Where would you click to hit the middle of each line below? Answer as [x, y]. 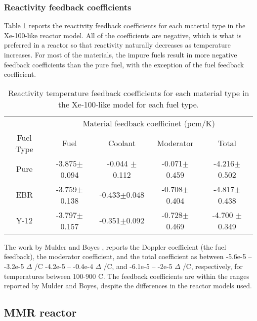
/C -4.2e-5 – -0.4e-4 [64, 266]
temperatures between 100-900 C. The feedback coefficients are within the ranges [127, 276]
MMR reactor [40, 312]
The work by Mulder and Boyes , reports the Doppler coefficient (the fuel [115, 246]
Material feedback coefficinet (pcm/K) [149, 123]
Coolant [122, 143]
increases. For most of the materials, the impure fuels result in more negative [121, 54]
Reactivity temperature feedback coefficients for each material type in [128, 93]
